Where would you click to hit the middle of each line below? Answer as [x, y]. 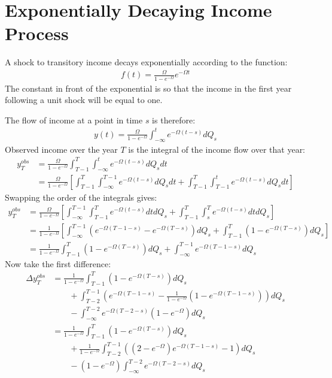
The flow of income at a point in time [74, 120]
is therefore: [174, 120]
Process [37, 33]
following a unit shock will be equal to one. [84, 100]
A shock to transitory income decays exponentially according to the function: [146, 62]
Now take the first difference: [58, 263]
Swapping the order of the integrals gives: [81, 197]
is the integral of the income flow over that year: [217, 149]
